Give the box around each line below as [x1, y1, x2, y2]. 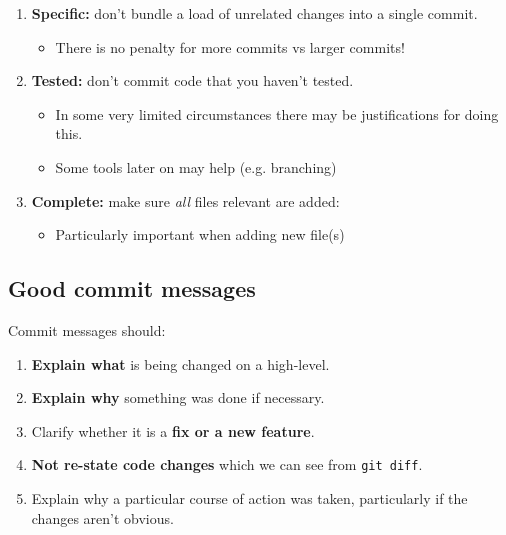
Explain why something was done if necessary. [31, 387, 325, 408]
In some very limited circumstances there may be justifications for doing [55, 103, 499, 124]
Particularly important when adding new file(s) [55, 224, 345, 245]
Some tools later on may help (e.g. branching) [55, 156, 337, 177]
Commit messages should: [8, 319, 166, 340]
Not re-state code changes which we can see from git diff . [31, 454, 423, 475]
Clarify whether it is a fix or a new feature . [31, 420, 315, 441]
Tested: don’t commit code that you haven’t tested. [31, 70, 354, 91]
